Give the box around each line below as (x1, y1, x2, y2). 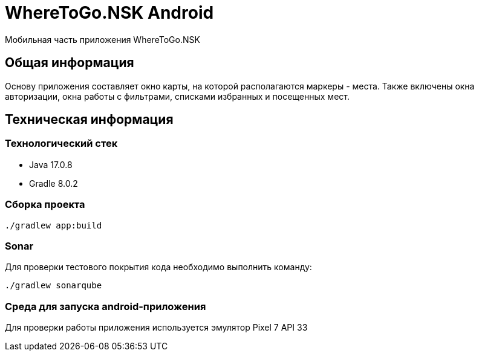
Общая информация (5, 55, 134, 71)
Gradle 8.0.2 (29, 178, 78, 189)
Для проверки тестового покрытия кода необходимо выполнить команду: (5, 262, 312, 273)
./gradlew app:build (5, 220, 102, 230)
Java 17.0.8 (29, 159, 73, 170)
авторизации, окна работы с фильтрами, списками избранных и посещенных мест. (5, 91, 350, 102)
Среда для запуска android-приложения (5, 300, 206, 312)
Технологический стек (5, 137, 118, 150)
